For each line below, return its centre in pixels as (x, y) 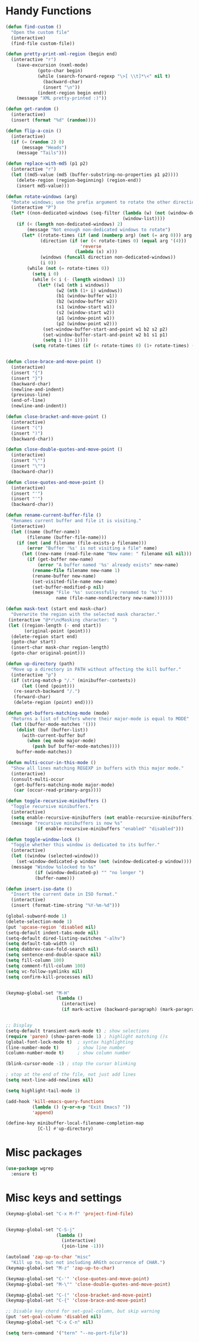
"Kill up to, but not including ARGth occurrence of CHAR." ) (88, 1263)
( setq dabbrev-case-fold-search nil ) (52, 950)
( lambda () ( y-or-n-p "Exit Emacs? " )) (81, 1107)
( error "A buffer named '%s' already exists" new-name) (108, 565)
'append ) (43, 1112)
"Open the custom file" (40, 32)
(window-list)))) (144, 219)
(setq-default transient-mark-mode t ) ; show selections (78, 1031)
